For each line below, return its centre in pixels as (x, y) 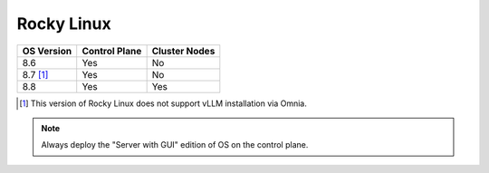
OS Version (47, 51)
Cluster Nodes (183, 51)
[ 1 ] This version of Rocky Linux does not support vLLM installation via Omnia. (163, 103)
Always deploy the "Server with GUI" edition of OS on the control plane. (175, 145)
